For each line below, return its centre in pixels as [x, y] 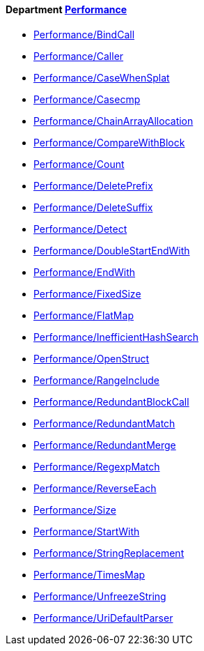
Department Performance [66, 9]
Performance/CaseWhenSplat [102, 77]
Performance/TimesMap [89, 574]
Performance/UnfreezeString [100, 596]
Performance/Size [75, 510]
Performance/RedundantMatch [104, 423]
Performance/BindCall [84, 34]
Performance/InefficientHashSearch [116, 337]
